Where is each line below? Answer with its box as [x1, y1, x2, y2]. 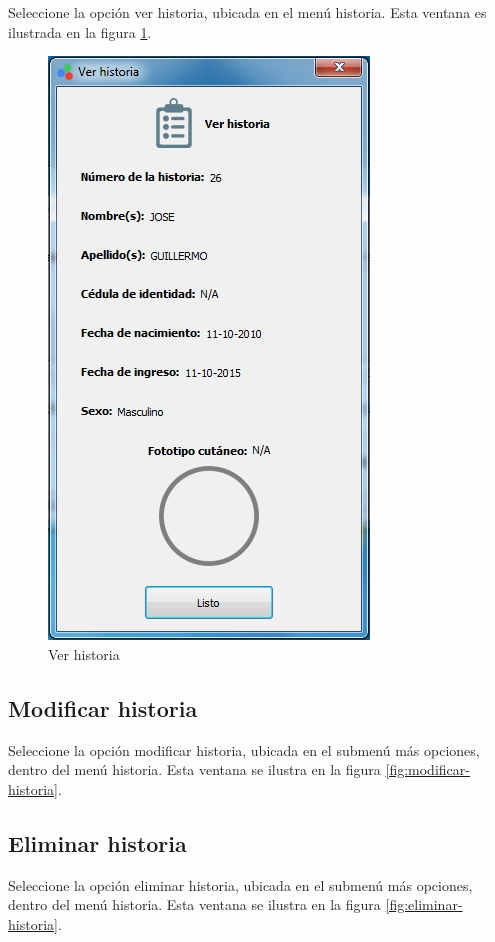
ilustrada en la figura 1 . [8, 21, 152, 42]
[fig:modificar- [385, 759, 470, 780]
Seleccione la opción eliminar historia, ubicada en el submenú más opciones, [8, 874, 473, 895]
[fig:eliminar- [385, 894, 463, 915]
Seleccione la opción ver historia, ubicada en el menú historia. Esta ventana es [8, 2, 487, 22]
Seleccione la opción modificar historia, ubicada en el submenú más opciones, [8, 739, 480, 760]
